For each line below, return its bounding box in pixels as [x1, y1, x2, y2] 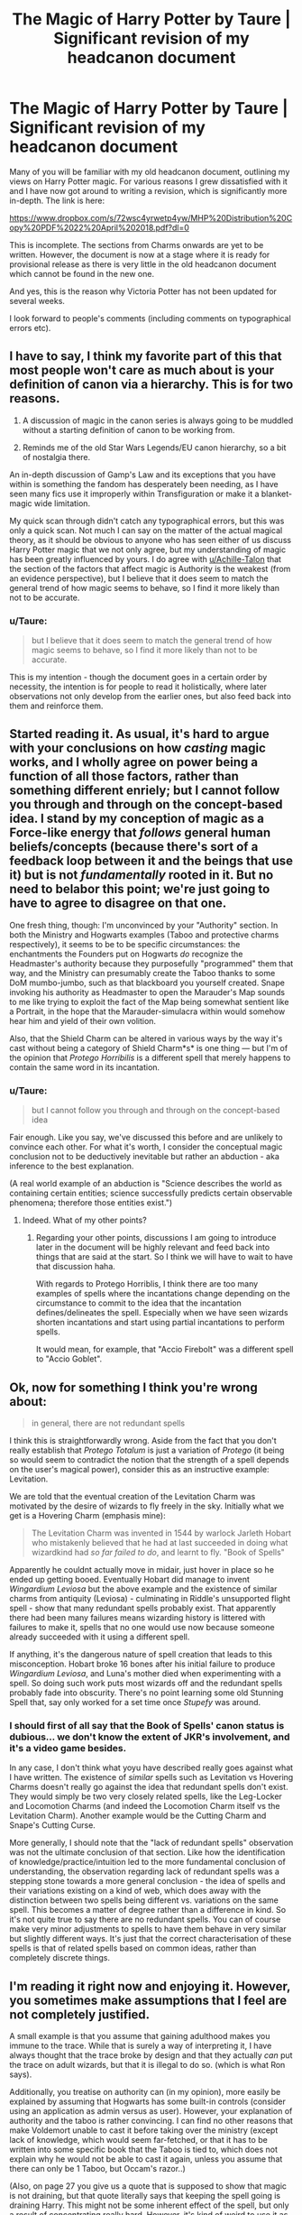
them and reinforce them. [9, 700, 104, 712]
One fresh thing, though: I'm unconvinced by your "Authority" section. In [9, 919, 279, 930]
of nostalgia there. [22, 451, 91, 462]
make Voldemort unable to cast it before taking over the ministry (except [9, 2125, 279, 2136]
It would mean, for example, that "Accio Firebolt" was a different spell [35, 1344, 294, 1355]
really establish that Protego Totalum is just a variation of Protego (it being [9, 1444, 285, 1455]
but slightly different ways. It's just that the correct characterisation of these [9, 1934, 292, 1944]
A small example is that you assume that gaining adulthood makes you [9, 2031, 270, 2042]
